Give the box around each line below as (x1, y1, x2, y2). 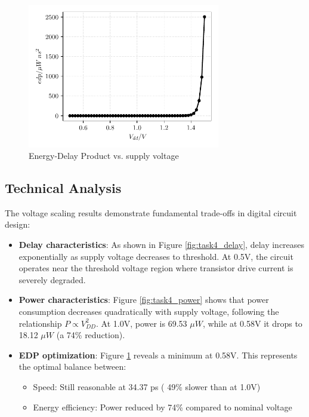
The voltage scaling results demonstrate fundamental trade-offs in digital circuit (5, 206, 297, 219)
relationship (18, 317, 62, 329)
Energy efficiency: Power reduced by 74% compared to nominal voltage (33, 400, 292, 413)
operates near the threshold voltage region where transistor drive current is (18, 262, 293, 274)
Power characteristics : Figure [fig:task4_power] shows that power (18, 293, 269, 306)
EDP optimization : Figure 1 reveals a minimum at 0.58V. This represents (18, 348, 298, 361)
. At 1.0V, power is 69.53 (96, 317, 187, 329)
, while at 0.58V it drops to (202, 317, 302, 329)
